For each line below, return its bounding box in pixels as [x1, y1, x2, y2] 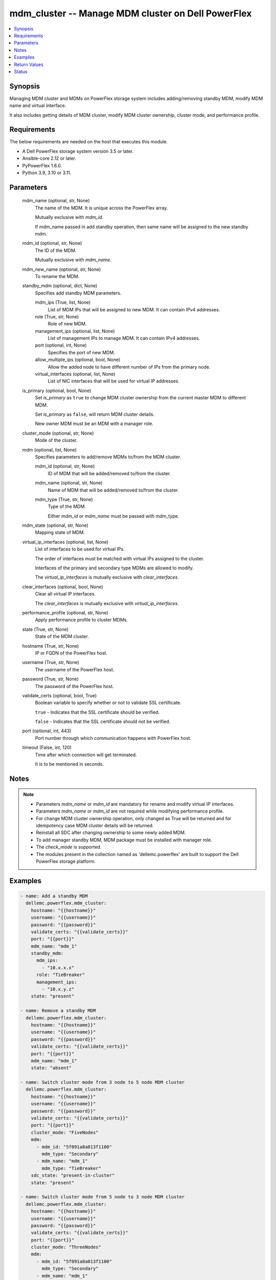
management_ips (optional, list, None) [35, 328, 115, 334]
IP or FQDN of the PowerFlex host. [35, 650, 107, 656]
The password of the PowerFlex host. [35, 683, 114, 689]
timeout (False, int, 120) [22, 744, 72, 751]
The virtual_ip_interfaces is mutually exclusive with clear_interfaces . [35, 574, 179, 581]
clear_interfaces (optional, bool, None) [22, 584, 103, 590]
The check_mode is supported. [36, 844, 102, 850]
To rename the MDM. [35, 273, 80, 279]
